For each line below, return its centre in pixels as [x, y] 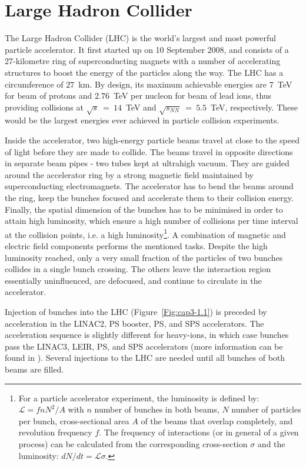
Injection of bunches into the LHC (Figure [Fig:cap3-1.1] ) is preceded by [136, 312]
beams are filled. [34, 369]
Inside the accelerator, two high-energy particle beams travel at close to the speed [152, 140]
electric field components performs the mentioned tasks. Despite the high [136, 246]
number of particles [266, 409]
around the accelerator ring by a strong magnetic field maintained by [129, 174]
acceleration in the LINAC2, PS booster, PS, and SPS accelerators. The [134, 323]
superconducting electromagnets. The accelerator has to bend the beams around [149, 186]
